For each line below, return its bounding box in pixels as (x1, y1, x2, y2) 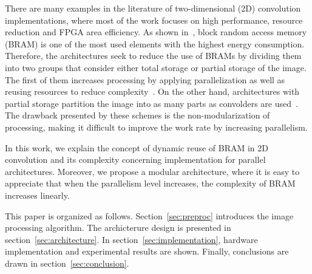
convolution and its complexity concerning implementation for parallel (5, 153, 266, 166)
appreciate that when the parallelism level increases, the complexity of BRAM (5, 177, 296, 190)
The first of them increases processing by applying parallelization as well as (5, 73, 285, 86)
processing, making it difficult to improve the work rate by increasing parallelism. (5, 120, 308, 133)
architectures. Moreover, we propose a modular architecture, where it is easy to (5, 165, 300, 177)
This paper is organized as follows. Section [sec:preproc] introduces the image (5, 209, 294, 222)
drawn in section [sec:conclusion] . (5, 256, 129, 269)
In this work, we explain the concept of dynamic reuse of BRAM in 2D (5, 141, 269, 154)
